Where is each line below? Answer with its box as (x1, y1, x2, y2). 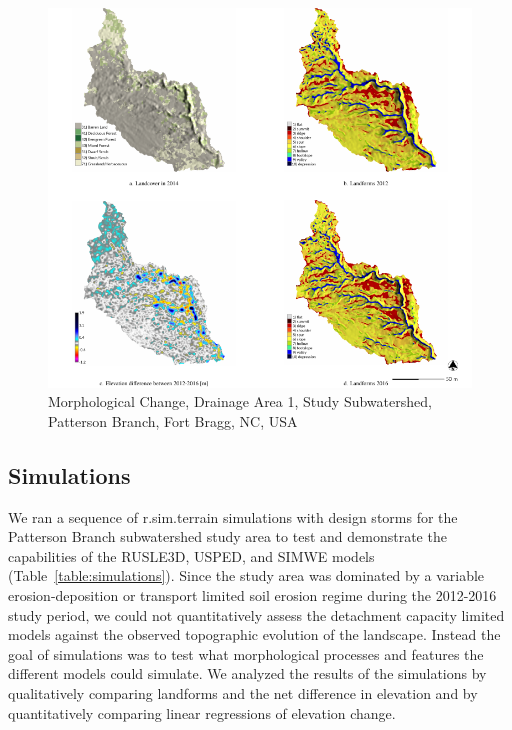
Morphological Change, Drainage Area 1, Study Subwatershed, (48, 391, 432, 412)
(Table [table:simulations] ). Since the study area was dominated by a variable (8, 565, 485, 586)
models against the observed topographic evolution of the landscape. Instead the (8, 624, 501, 645)
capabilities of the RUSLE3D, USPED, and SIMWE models (8, 545, 375, 566)
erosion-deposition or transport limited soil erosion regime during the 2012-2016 (8, 585, 497, 606)
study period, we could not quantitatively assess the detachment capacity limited (8, 604, 505, 625)
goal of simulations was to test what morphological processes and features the (8, 643, 484, 664)
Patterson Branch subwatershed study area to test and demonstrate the (8, 526, 447, 547)
